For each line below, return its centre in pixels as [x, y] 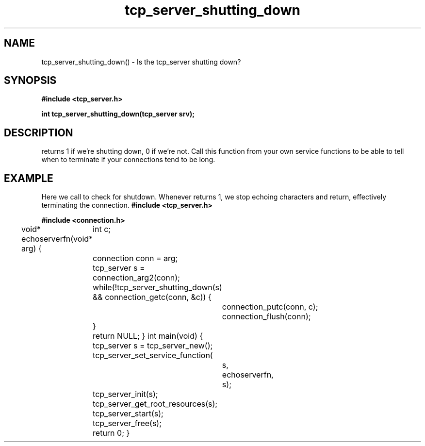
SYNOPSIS [30, 81]
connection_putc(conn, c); [270, 307]
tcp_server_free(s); [127, 423]
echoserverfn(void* [57, 239]
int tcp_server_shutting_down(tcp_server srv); [118, 114]
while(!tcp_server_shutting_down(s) [157, 288]
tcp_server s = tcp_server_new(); [153, 346]
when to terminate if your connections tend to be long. [128, 160]
